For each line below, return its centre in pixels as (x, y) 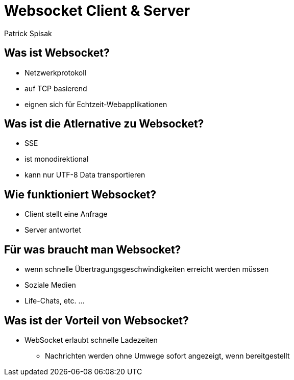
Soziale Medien (50, 285)
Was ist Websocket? (57, 53)
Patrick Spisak (28, 33)
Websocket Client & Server (97, 11)
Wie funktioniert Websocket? (80, 194)
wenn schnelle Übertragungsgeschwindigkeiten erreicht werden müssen (147, 269)
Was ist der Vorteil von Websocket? (96, 320)
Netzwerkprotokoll (55, 72)
